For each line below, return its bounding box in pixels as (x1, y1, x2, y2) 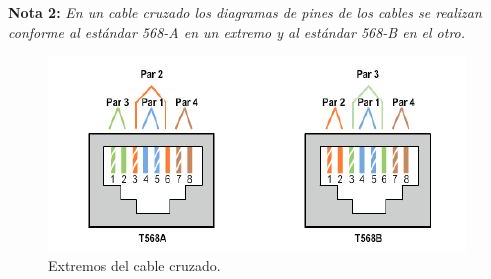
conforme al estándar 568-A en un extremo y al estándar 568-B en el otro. (8, 21, 466, 42)
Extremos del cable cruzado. (48, 254, 221, 275)
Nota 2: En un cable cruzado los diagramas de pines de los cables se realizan (8, 2, 482, 22)
